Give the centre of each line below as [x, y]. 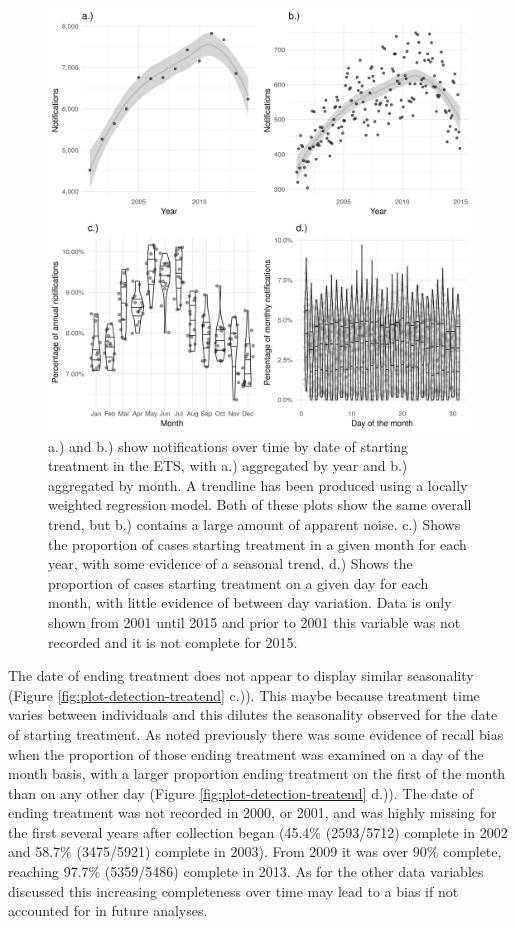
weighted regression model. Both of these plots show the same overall [260, 504]
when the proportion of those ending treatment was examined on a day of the [246, 753]
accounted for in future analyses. [108, 910]
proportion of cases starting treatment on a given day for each [238, 582]
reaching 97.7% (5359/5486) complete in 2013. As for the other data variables [246, 871]
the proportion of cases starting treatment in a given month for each [257, 543]
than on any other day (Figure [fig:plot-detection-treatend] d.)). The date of [241, 792]
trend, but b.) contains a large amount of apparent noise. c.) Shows [254, 523]
